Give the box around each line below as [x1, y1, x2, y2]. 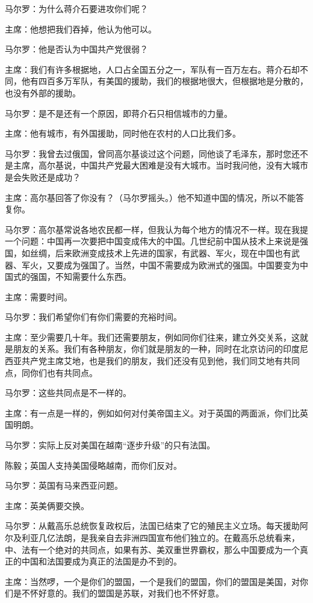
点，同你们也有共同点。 [5, 366, 98, 379]
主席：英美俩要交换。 [5, 499, 89, 512]
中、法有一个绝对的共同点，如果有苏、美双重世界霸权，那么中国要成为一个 [5, 543, 300, 555]
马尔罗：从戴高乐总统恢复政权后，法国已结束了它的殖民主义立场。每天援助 [5, 519, 300, 532]
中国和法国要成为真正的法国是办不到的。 [21, 555, 182, 567]
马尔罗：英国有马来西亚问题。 [5, 479, 123, 492]
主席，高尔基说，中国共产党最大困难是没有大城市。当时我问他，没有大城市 [13, 159, 308, 172]
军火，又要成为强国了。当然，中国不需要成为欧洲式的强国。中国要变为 [21, 258, 300, 271]
